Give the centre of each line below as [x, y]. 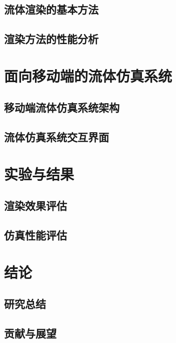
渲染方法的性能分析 [51, 39]
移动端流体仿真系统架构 [62, 107]
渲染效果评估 [35, 206]
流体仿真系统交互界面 [56, 137]
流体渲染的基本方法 [51, 9]
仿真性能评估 [35, 235]
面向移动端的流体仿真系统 [88, 75]
